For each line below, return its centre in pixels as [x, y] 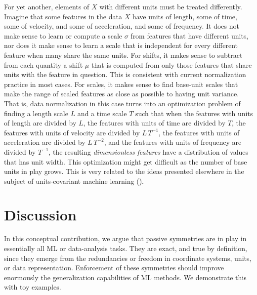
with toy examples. [33, 287]
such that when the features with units [194, 113]
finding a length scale [36, 113]
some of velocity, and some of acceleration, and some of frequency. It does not [122, 26]
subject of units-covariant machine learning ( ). [74, 181]
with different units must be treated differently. [171, 6]
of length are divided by [40, 123]
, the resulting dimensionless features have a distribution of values [149, 151]
